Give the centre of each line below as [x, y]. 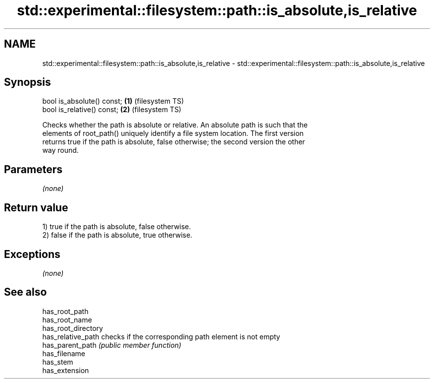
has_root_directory [73, 328]
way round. [60, 150]
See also [26, 292]
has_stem [58, 362]
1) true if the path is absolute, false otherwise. [117, 227]
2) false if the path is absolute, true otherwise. [117, 235]
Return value [36, 207]
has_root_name [67, 319]
